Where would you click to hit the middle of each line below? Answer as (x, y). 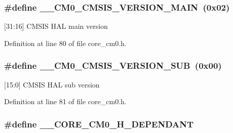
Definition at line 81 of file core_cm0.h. (65, 101)
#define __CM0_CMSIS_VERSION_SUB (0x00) (113, 65)
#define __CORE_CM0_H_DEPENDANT (99, 124)
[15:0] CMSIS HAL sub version (52, 84)
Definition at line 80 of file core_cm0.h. (65, 43)
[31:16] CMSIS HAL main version (56, 26)
